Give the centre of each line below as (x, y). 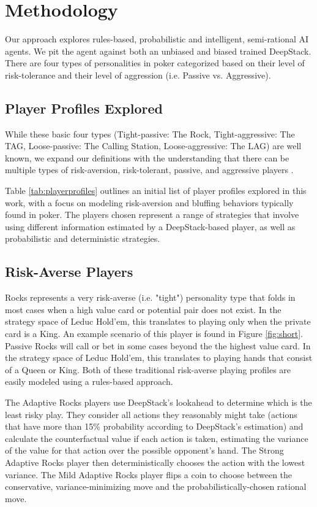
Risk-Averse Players (69, 272)
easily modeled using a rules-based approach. (89, 381)
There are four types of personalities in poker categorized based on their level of (155, 63)
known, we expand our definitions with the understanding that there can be (147, 157)
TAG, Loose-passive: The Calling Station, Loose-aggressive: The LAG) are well (153, 146)
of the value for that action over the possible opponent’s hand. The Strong (144, 450)
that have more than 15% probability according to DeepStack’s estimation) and (154, 426)
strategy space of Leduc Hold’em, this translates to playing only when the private (158, 321)
